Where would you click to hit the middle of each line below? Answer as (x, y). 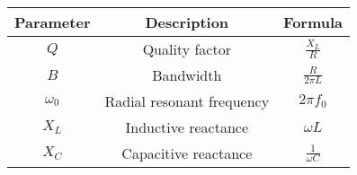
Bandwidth (187, 75)
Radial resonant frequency (187, 101)
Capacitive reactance (187, 153)
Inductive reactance (187, 127)
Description (187, 22)
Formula (313, 22)
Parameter (53, 22)
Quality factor (187, 49)
